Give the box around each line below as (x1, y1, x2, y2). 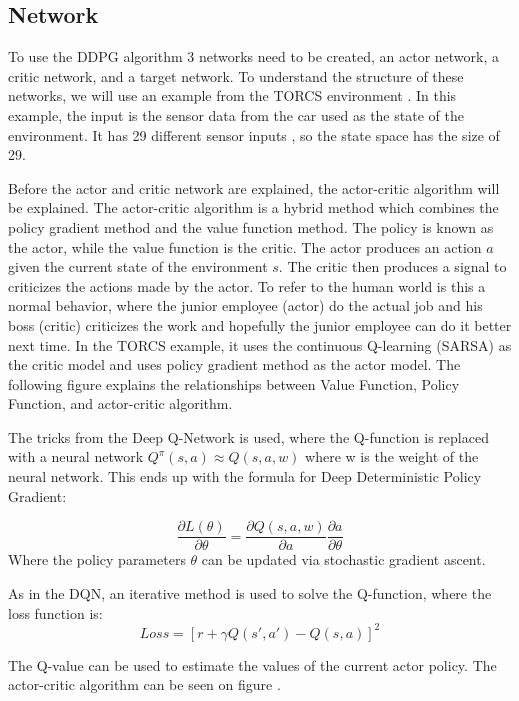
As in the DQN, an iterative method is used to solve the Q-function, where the (8, 582, 492, 603)
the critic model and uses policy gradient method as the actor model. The (8, 354, 461, 375)
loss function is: (8, 602, 103, 623)
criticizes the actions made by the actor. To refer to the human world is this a (8, 275, 486, 296)
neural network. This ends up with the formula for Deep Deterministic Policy (8, 466, 482, 487)
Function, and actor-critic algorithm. (8, 393, 233, 414)
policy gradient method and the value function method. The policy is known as (8, 216, 494, 237)
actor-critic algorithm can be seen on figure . (8, 674, 281, 695)
